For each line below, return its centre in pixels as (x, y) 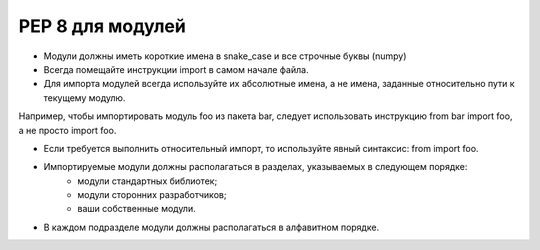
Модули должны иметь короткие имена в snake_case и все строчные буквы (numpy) (225, 56)
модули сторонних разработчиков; (152, 195)
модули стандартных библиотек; (147, 181)
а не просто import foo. (67, 130)
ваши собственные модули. (136, 209)
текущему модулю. (84, 97)
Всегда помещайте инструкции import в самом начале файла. (176, 69)
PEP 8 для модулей (102, 26)
